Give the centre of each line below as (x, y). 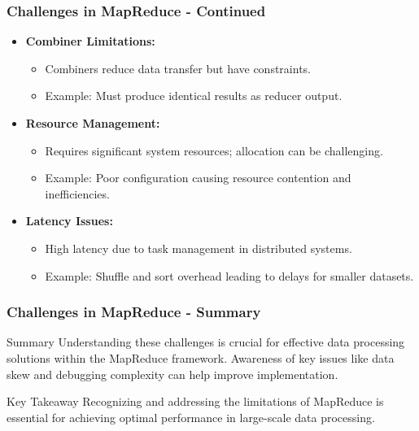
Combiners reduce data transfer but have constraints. (178, 68)
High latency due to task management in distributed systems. (199, 248)
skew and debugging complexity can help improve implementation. (172, 374)
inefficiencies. (77, 193)
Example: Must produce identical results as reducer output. (194, 96)
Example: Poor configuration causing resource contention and (198, 178)
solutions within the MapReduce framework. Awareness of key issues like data (201, 357)
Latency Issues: (69, 221)
